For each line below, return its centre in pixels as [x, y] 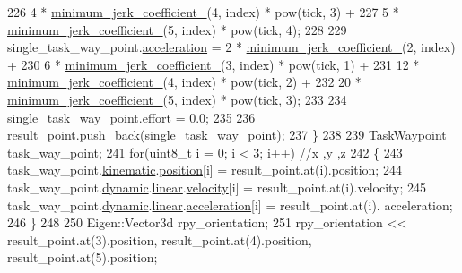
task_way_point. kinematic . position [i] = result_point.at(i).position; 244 [205, 170]
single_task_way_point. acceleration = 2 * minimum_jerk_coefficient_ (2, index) [231, 47]
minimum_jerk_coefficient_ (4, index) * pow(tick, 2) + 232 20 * [184, 82]
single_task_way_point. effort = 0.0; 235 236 [131, 117]
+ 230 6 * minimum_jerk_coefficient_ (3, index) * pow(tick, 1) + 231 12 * [214, 64]
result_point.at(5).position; [83, 257]
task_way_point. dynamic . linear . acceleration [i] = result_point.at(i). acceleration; [230, 205]
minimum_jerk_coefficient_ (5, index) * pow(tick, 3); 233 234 [177, 99]
